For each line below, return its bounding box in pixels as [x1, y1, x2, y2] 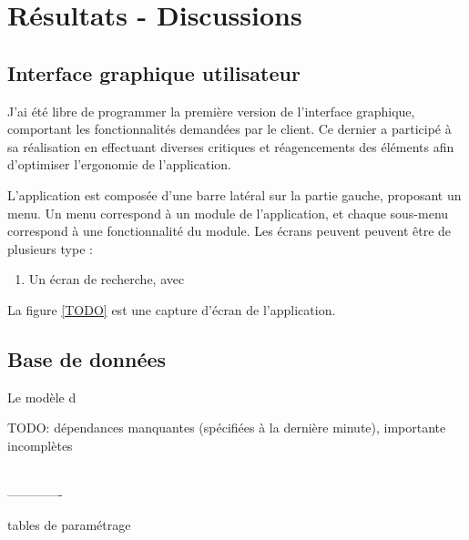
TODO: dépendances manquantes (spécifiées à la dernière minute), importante [7, 418, 446, 437]
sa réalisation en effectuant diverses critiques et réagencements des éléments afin [7, 137, 454, 156]
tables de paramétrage [7, 515, 131, 534]
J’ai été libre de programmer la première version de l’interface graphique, [7, 101, 415, 120]
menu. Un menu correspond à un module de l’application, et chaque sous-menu [7, 203, 449, 222]
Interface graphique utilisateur [7, 58, 301, 87]
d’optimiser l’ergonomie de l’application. [7, 155, 231, 174]
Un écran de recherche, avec [28, 270, 185, 289]
